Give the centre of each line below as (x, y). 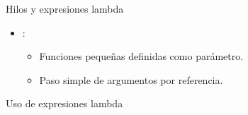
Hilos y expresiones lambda (65, 8)
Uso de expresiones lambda (64, 103)
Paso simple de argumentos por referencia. (131, 79)
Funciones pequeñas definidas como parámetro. (141, 56)
